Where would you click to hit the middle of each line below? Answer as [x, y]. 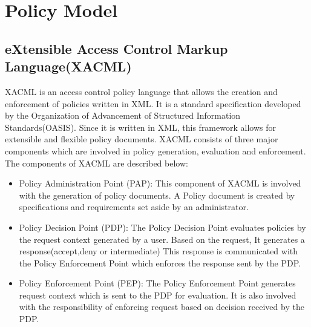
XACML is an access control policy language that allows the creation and [141, 91]
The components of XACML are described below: [97, 163]
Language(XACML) [68, 66]
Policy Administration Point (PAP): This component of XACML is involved [160, 183]
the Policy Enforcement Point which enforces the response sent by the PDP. [160, 263]
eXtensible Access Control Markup [116, 48]
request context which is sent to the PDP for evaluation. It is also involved [158, 295]
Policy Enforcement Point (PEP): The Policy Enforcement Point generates [157, 283]
